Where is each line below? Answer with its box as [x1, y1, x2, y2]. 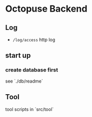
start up [5, 51, 31, 60]
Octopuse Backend [5, 3, 87, 15]
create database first [5, 66, 58, 73]
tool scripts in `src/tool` [5, 106, 54, 112]
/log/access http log [12, 36, 55, 43]
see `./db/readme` [5, 78, 43, 84]
